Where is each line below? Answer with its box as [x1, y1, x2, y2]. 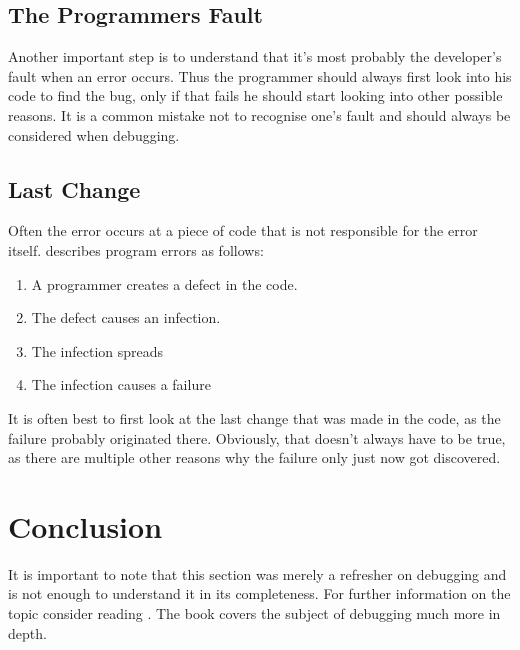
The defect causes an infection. [31, 307, 221, 328]
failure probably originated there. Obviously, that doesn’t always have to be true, [8, 427, 506, 448]
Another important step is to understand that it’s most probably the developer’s [8, 46, 502, 67]
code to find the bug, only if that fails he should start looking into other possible [8, 85, 503, 106]
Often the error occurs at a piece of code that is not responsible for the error [8, 220, 478, 241]
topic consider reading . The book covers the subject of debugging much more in [8, 603, 501, 624]
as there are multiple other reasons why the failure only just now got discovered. [8, 447, 501, 468]
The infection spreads [31, 340, 164, 361]
